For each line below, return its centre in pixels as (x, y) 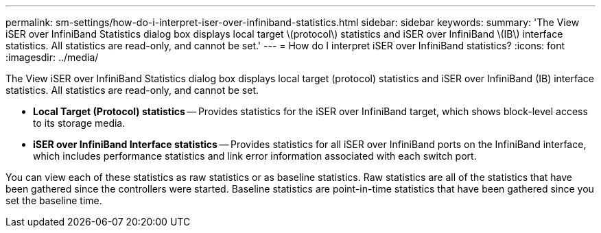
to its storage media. (79, 123)
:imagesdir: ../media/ (52, 57)
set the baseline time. (54, 200)
